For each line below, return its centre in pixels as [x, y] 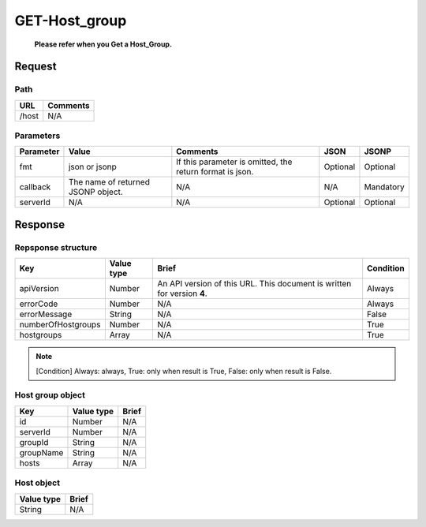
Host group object [50, 395]
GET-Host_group [71, 21]
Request [35, 67]
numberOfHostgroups [60, 325]
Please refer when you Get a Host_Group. [103, 44]
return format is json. [215, 172]
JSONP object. [96, 192]
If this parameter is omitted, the [234, 162]
